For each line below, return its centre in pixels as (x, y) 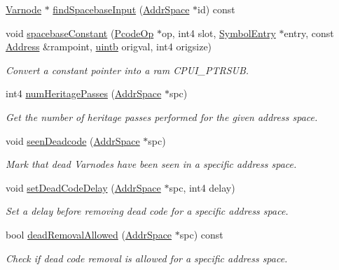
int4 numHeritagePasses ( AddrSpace (84, 93)
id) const (216, 9)
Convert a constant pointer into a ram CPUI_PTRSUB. (127, 70)
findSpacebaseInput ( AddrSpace (121, 9)
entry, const (309, 33)
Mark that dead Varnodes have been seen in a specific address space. (151, 164)
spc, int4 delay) (202, 187)
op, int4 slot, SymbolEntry (219, 33)
